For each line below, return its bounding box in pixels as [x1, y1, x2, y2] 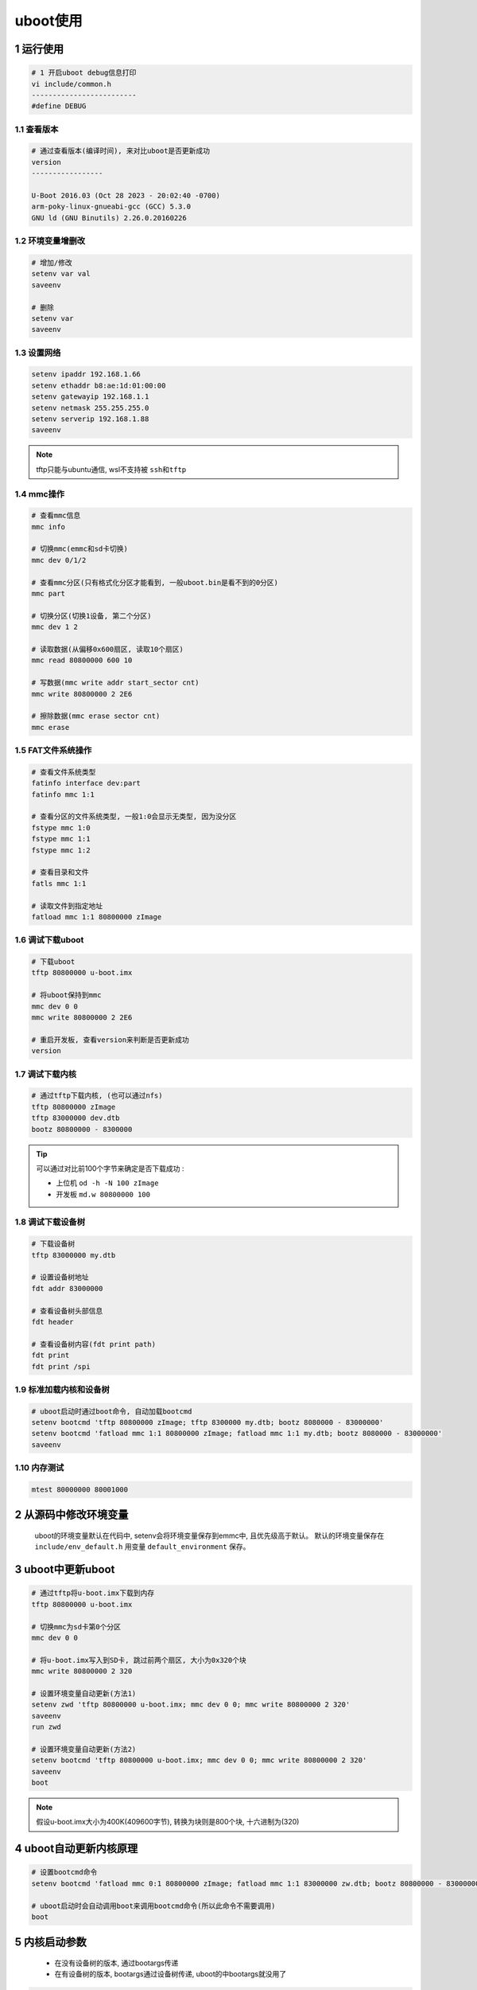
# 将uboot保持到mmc [31, 991, 102, 1000]
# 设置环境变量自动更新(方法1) [31, 1688, 137, 1698]
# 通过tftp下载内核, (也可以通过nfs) [31, 1091, 163, 1100]
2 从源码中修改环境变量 [14, 1508, 129, 1522]
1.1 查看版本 [14, 123, 59, 135]
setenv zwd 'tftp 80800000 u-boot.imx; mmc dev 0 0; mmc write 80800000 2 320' [31, 1700, 351, 1709]
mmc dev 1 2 [31, 622, 79, 632]
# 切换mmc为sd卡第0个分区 [31, 1622, 122, 1631]
